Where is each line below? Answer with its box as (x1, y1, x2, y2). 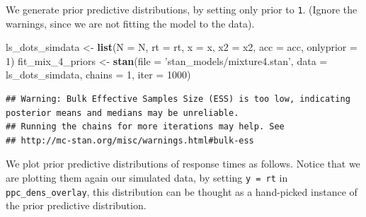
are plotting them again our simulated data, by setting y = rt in (6, 170, 288, 184)
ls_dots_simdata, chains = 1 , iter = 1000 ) (6, 67, 191, 82)
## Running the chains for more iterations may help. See (6, 122, 285, 132)
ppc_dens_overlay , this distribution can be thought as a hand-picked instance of (6, 184, 358, 199)
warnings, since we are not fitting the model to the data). (6, 16, 255, 30)
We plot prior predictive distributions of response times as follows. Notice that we (6, 156, 360, 171)
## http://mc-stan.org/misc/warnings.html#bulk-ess (6, 135, 254, 146)
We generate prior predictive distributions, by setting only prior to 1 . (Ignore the (6, 2, 358, 16)
